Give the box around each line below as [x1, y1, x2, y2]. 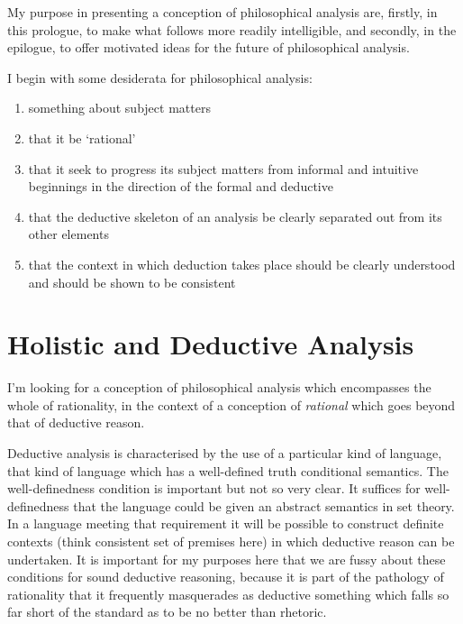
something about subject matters [28, 98, 211, 117]
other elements [28, 225, 109, 243]
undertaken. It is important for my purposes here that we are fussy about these [7, 549, 446, 568]
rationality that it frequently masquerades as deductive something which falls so [7, 584, 449, 603]
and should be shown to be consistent [28, 272, 236, 291]
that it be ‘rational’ [28, 128, 136, 147]
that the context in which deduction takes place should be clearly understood [28, 254, 456, 273]
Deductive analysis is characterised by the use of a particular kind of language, [7, 444, 442, 463]
